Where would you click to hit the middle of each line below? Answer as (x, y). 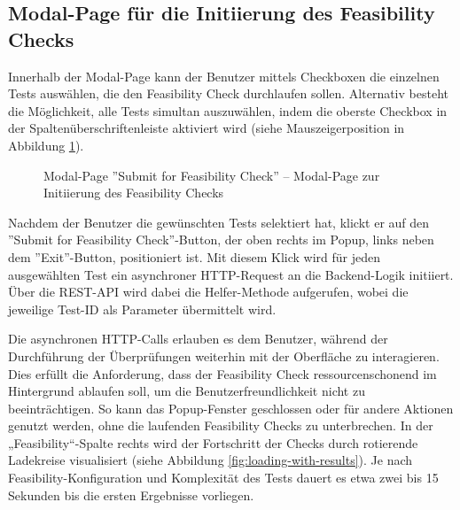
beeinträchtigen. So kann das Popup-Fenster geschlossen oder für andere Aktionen (231, 408)
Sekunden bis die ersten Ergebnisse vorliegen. (131, 495)
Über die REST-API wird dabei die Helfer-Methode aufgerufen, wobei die (208, 292)
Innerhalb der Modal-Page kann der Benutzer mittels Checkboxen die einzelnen (224, 76)
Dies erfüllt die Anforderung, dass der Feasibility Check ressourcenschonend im (222, 373)
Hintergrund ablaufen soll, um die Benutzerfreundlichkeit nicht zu (187, 391)
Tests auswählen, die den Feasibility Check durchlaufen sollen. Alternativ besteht (228, 93)
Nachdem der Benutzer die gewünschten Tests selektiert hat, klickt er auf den (219, 222)
